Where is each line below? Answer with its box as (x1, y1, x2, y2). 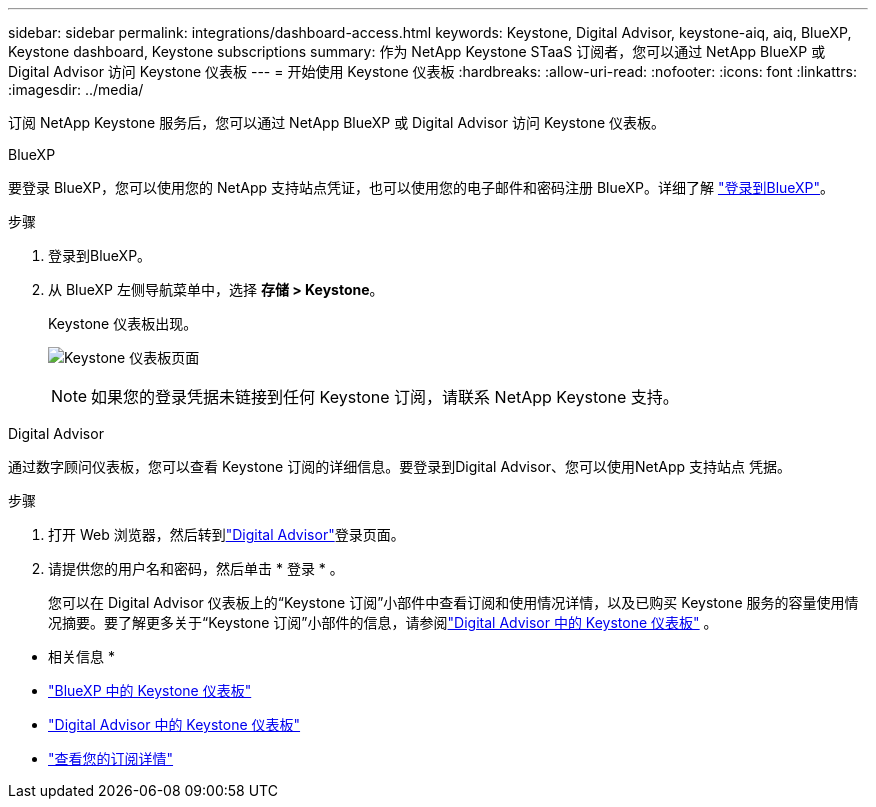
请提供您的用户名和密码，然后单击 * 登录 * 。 (48, 560, 344, 577)
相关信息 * (48, 648, 115, 665)
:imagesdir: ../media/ (8, 81, 144, 98)
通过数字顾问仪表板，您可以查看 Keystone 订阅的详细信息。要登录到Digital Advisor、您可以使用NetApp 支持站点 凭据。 (8, 458, 792, 475)
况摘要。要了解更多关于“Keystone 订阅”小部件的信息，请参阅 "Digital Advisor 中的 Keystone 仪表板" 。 (48, 614, 718, 631)
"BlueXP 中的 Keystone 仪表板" (48, 682, 252, 699)
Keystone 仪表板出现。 (48, 315, 198, 332)
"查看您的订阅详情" (48, 750, 174, 767)
